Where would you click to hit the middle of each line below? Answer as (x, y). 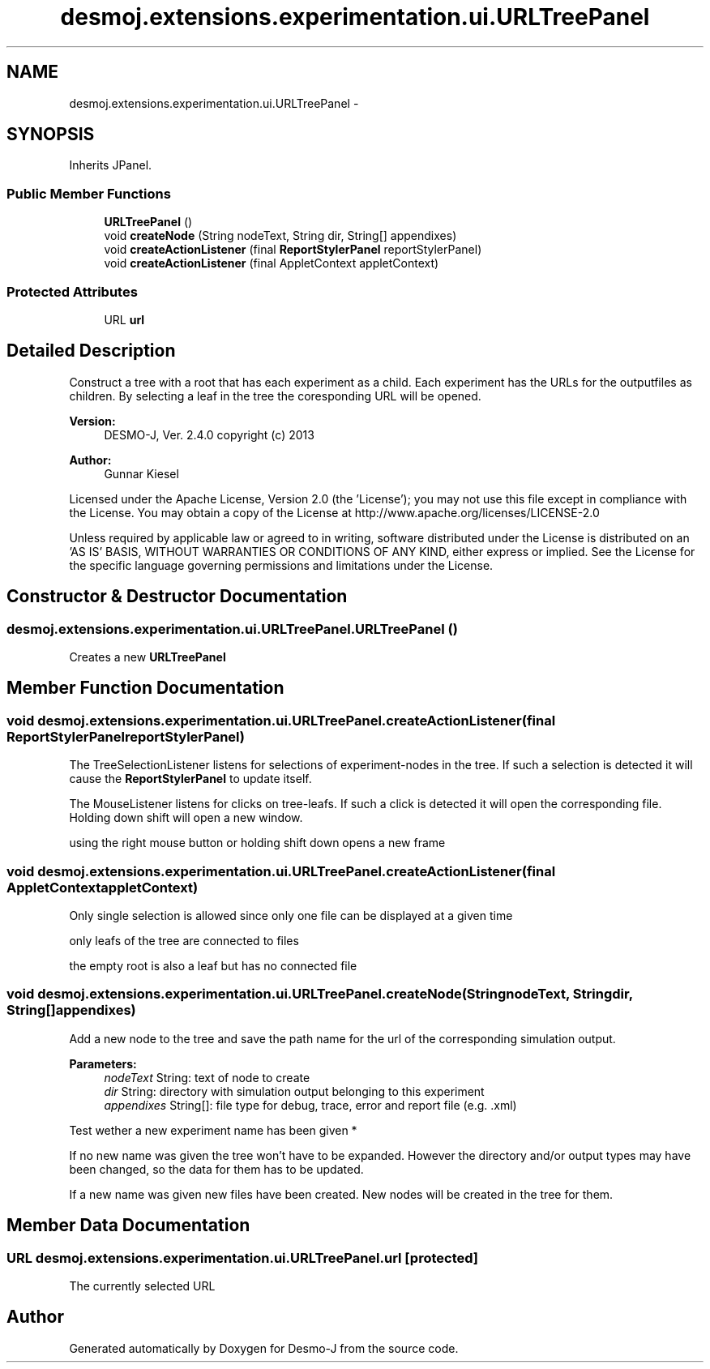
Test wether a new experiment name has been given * (213, 1130)
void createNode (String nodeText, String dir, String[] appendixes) (280, 236)
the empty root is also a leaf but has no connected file (213, 965)
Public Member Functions (89, 193)
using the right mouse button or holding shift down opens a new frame (257, 843)
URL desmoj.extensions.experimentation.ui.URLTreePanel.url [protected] (242, 1258)
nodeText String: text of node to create (207, 1077)
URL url (124, 319)
